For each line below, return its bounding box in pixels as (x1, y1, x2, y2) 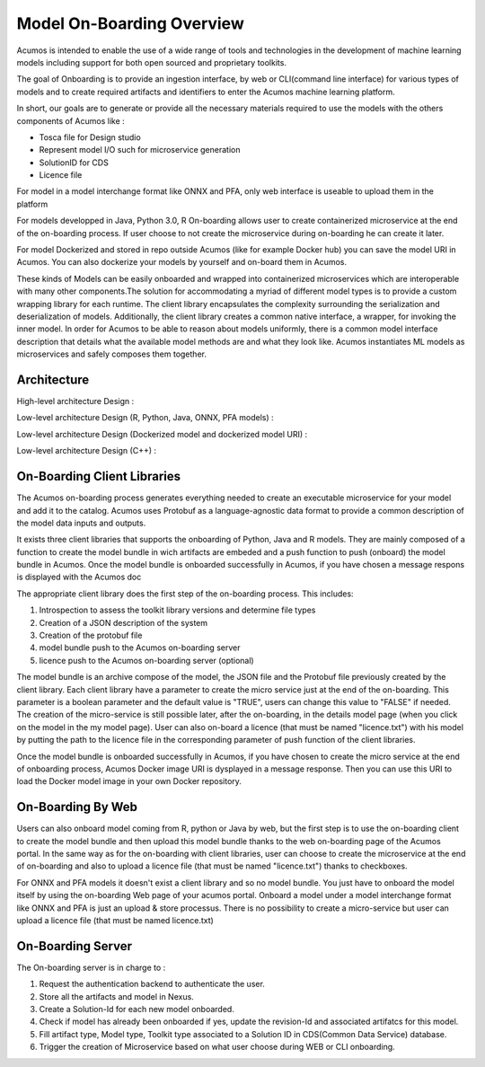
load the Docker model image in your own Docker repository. (16, 776, 242, 787)
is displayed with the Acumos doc (16, 571, 142, 583)
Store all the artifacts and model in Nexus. (39, 991, 195, 1001)
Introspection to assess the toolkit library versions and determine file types (39, 604, 316, 615)
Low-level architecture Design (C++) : (16, 445, 157, 456)
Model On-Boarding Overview (16, 13, 244, 33)
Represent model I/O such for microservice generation (39, 145, 241, 155)
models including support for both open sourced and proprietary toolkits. (16, 57, 287, 67)
